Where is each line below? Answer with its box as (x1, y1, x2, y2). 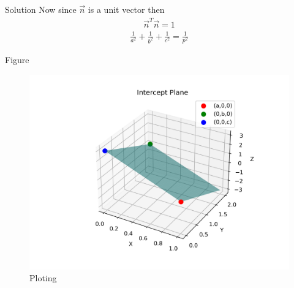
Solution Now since (5, 3, 77, 15)
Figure (5, 53, 29, 66)
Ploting (29, 271, 57, 284)
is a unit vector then (88, 3, 165, 15)
